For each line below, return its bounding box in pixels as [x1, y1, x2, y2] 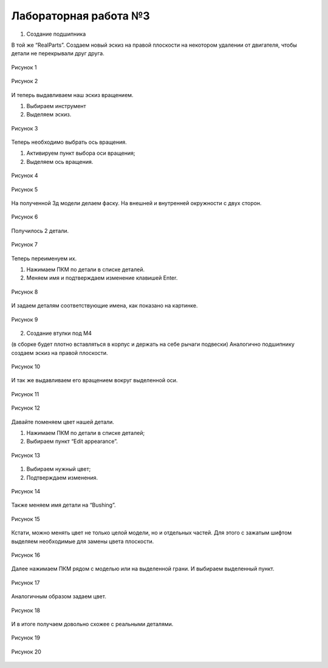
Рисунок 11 [11, 390, 39, 397]
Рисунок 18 [11, 607, 41, 614]
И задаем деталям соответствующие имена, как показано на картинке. [11, 302, 198, 309]
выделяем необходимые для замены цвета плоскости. [11, 538, 154, 545]
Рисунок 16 [11, 551, 41, 558]
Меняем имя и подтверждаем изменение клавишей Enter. [26, 274, 178, 282]
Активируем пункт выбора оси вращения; [26, 149, 136, 157]
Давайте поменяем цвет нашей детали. [11, 418, 115, 425]
